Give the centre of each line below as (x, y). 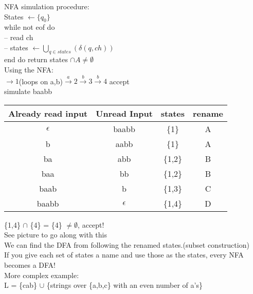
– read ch (19, 37)
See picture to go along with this (56, 235)
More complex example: (42, 275)
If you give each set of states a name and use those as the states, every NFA (124, 255)
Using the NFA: (29, 69)
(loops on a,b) (41, 81)
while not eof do (30, 27)
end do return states (36, 59)
